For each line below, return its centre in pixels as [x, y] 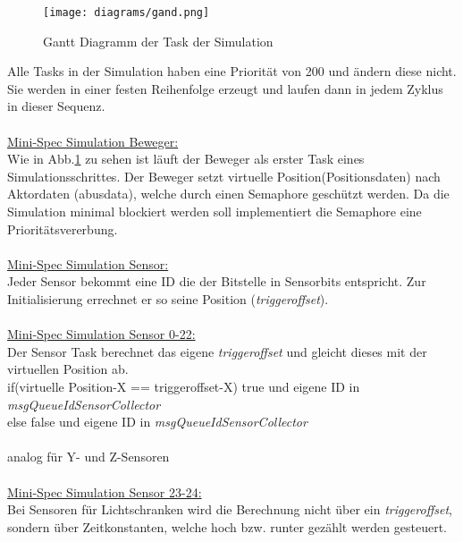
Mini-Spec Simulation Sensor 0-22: [101, 334]
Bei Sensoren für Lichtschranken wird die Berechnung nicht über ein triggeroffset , [230, 509]
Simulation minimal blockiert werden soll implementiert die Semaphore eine [215, 211]
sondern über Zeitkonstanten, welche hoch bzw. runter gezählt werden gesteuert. [227, 526]
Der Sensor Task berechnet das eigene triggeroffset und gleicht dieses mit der [217, 351]
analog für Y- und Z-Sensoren [88, 457]
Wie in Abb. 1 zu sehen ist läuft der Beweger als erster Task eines [186, 159]
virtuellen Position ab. [68, 369]
